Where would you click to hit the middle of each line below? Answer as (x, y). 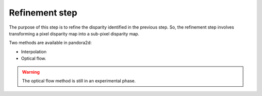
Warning (31, 72)
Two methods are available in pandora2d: (50, 43)
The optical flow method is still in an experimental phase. (79, 80)
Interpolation (34, 51)
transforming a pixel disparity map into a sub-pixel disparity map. (74, 33)
